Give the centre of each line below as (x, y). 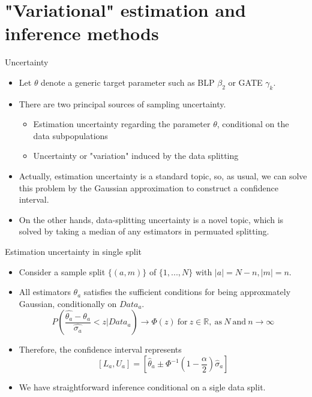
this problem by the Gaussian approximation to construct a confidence (149, 187)
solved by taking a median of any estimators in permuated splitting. (144, 231)
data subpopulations (70, 135)
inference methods (82, 33)
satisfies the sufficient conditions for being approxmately (187, 292)
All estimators (45, 292)
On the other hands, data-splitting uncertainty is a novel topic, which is (151, 219)
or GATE (245, 82)
